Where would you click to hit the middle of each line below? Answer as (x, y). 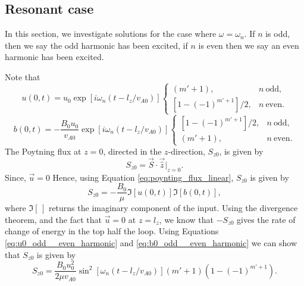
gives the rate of (266, 219)
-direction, (187, 151)
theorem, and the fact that (53, 219)
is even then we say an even (249, 45)
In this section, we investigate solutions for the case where (111, 34)
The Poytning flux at (43, 151)
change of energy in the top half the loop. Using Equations (112, 231)
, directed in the (132, 151)
